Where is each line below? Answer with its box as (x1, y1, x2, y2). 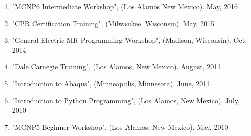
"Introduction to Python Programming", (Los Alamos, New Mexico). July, (12, 95, 240, 105)
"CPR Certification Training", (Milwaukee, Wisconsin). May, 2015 (12, 18, 214, 28)
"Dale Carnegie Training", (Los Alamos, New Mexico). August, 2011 (12, 61, 221, 72)
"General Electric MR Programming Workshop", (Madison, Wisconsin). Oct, (12, 35, 247, 45)
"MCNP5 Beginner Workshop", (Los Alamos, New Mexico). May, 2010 (12, 121, 228, 132)
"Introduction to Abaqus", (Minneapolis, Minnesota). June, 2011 (12, 78, 210, 88)
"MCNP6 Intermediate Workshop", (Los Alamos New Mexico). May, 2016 (12, 1, 238, 11)
